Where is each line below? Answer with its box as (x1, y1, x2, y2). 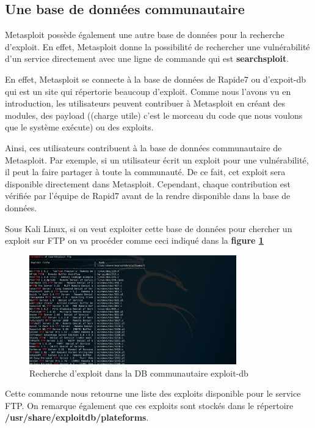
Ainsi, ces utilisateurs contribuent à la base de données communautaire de (5, 141, 282, 154)
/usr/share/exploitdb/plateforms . (5, 411, 149, 424)
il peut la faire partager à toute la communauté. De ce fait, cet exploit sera (5, 165, 286, 178)
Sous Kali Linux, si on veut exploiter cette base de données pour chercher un (5, 222, 292, 235)
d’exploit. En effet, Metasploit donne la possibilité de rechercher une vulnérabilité (5, 40, 310, 53)
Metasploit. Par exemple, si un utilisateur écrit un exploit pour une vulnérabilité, (5, 153, 309, 166)
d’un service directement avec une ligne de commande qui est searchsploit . (5, 52, 289, 65)
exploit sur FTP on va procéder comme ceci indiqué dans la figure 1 (5, 234, 264, 247)
